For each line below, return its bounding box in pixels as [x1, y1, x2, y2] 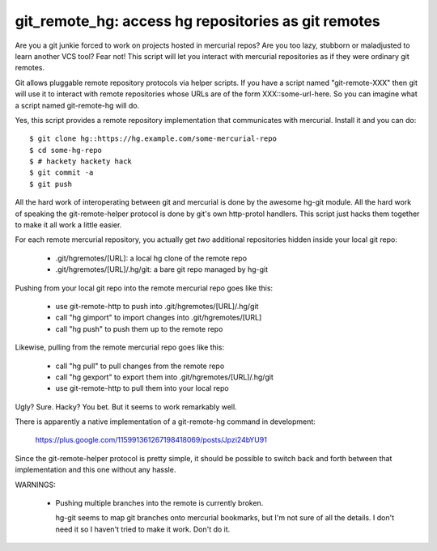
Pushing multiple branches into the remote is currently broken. [55, 498, 264, 508]
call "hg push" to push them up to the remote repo [55, 324, 223, 333]
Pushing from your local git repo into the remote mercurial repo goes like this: [15, 283, 274, 293]
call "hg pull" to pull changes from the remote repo [55, 361, 225, 371]
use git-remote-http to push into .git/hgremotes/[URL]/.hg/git [55, 301, 259, 311]
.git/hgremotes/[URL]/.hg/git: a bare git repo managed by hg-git [55, 265, 269, 274]
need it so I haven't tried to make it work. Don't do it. [55, 524, 231, 534]
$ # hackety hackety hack [29, 157, 133, 166]
